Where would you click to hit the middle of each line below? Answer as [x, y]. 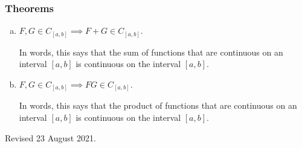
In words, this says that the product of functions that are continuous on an [158, 105]
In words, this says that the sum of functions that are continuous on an [151, 52]
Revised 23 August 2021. [50, 137]
